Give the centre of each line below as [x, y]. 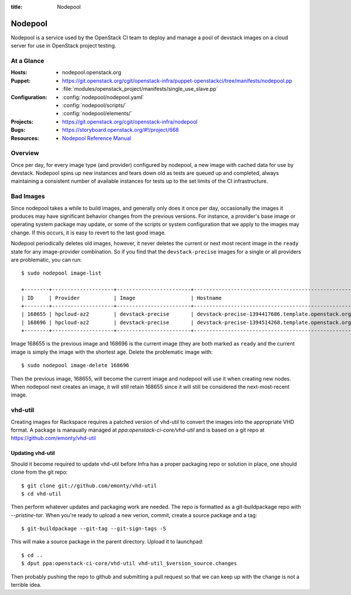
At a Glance [27, 61]
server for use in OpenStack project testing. [63, 46]
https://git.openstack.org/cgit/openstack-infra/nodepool [130, 122]
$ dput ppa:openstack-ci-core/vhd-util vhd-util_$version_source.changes [129, 563]
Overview [25, 153]
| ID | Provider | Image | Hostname [121, 298]
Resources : [25, 138]
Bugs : [18, 130]
